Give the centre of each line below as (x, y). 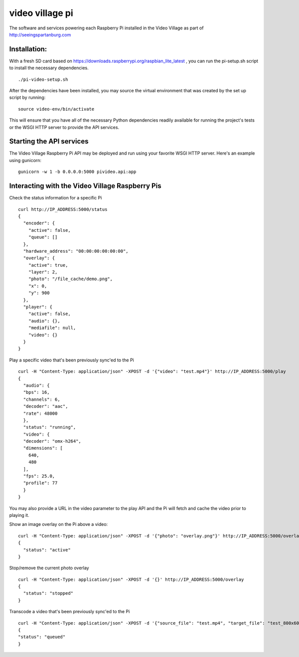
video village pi (41, 13)
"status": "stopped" (48, 593)
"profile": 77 (40, 483)
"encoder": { (39, 223)
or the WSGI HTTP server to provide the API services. (64, 127)
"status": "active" (47, 550)
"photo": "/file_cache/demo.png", (71, 279)
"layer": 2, (43, 272)
